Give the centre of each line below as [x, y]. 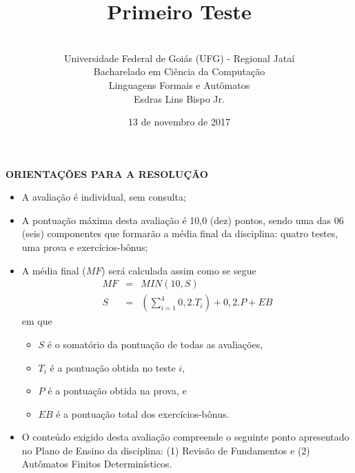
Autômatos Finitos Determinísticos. [97, 464]
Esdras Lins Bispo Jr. [179, 98]
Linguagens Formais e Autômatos [179, 84]
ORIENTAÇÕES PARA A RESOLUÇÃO [107, 173]
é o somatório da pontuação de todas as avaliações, [155, 344]
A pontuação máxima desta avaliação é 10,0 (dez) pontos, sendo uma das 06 [183, 220]
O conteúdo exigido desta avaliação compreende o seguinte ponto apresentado [185, 437]
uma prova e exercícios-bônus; [85, 247]
